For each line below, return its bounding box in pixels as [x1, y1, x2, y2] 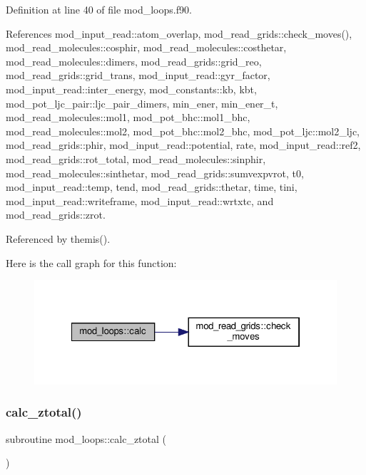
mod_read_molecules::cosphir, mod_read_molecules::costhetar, [6, 40, 287, 55]
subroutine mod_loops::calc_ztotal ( [6, 431, 166, 446]
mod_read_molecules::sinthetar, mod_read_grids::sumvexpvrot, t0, [6, 165, 304, 180]
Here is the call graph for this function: [6, 255, 177, 270]
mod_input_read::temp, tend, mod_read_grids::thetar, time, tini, [6, 179, 298, 194]
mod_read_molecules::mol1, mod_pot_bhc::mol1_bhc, [6, 110, 250, 125]
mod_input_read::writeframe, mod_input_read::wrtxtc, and [6, 193, 274, 208]
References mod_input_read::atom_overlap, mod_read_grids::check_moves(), [6, 26, 352, 41]
